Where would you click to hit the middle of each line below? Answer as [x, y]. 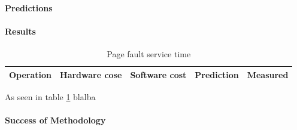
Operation [31, 74]
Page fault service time [149, 53]
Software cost [158, 74]
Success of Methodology [55, 120]
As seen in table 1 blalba [50, 96]
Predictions [29, 7]
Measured [268, 74]
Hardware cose [91, 74]
